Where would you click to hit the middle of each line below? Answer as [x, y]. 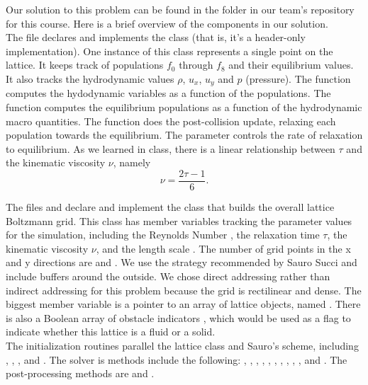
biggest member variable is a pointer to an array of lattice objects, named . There [183, 304]
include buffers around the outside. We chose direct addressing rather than [168, 276]
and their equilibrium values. [291, 65]
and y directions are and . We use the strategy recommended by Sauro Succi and [182, 262]
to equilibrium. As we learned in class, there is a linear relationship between [171, 148]
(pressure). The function [298, 78]
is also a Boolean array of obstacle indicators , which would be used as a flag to [178, 317]
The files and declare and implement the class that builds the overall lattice [170, 207]
